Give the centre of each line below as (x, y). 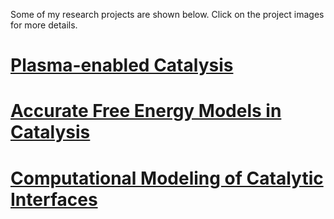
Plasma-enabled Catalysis (122, 65)
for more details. (44, 25)
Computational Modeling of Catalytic (167, 178)
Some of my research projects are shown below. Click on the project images (167, 14)
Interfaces (54, 199)
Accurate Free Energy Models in (146, 111)
